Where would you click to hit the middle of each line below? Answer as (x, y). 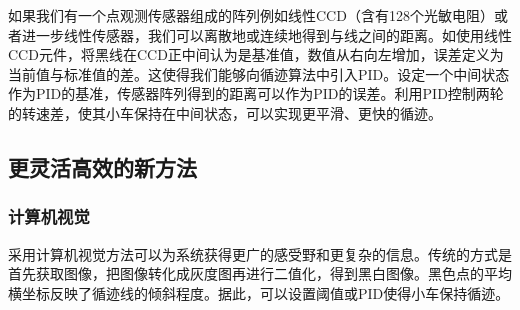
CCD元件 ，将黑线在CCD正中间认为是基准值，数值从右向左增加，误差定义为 (256, 54)
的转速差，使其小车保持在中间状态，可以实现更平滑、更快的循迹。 (225, 112)
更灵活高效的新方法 (102, 166)
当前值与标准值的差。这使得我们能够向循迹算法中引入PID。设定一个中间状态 (259, 73)
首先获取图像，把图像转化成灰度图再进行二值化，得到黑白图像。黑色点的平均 (260, 273)
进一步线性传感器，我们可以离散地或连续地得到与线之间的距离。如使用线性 (266, 34)
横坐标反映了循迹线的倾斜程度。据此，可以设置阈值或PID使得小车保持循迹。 (259, 292)
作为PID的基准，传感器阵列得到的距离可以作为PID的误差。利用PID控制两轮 (256, 93)
